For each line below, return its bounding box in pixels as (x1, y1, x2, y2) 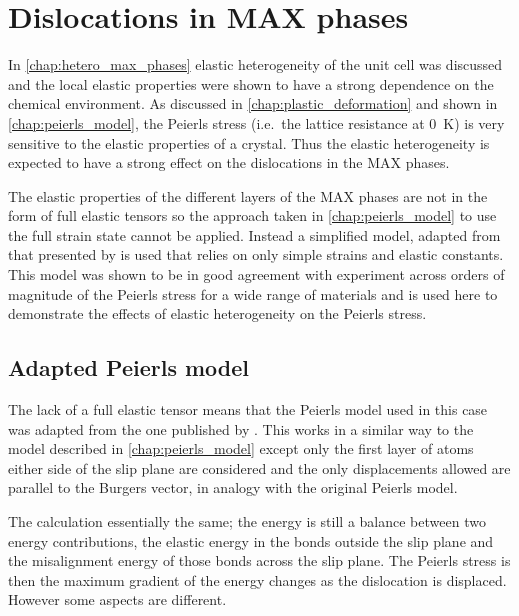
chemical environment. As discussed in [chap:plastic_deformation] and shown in (8, 93, 498, 114)
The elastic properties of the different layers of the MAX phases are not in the (8, 185, 488, 206)
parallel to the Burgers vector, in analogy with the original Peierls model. (8, 477, 458, 498)
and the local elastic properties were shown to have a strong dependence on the (8, 73, 494, 94)
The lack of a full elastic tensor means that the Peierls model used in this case (8, 399, 488, 420)
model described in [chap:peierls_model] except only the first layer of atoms (8, 438, 474, 459)
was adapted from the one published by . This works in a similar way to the (8, 418, 474, 439)
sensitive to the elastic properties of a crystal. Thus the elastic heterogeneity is (8, 132, 490, 153)
